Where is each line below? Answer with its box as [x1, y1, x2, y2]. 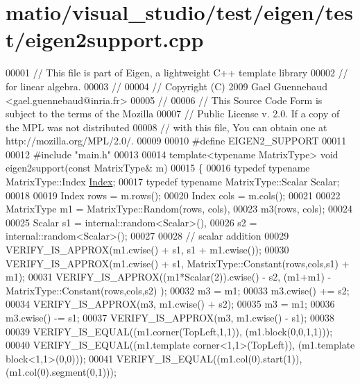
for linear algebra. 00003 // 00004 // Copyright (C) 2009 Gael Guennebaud [6, 78, 327, 93]
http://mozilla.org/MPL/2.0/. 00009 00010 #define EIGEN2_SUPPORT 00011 [6, 133, 347, 148]
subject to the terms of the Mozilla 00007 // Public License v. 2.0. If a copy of [6, 106, 340, 121]
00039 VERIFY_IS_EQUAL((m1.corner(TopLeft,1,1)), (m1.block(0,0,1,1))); [6, 324, 333, 338]
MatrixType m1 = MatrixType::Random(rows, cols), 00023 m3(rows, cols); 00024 [6, 201, 352, 216]
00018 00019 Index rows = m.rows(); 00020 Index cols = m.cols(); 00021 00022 [6, 187, 341, 202]
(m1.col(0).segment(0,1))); [6, 365, 117, 379]
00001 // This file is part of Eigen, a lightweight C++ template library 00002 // [6, 65, 348, 80]
